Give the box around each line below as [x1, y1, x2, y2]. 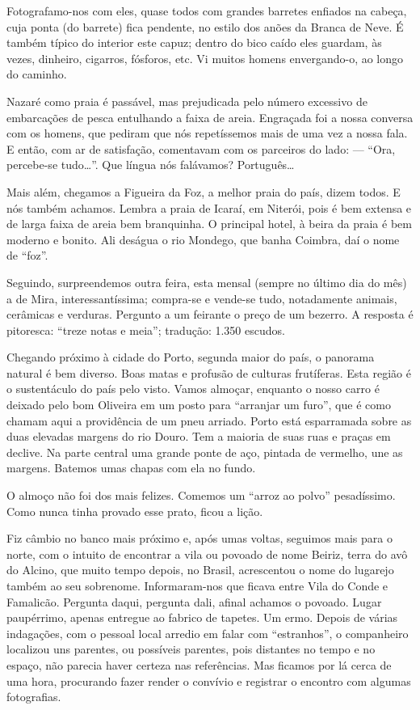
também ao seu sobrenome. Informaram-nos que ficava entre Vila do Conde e [6, 577, 388, 594]
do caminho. [6, 66, 67, 82]
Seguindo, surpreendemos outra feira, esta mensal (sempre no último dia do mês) [6, 273, 407, 290]
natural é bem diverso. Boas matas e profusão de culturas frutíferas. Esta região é [6, 364, 411, 381]
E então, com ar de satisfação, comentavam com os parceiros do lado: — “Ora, [6, 140, 396, 157]
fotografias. [6, 688, 61, 705]
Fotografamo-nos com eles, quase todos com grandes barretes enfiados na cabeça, [6, 2, 407, 19]
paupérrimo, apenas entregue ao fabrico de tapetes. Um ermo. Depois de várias [6, 609, 398, 626]
